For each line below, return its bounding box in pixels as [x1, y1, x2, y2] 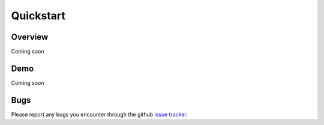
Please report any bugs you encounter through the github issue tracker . [11, 111, 188, 118]
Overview [11, 32, 49, 42]
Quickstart [11, 9, 66, 22]
